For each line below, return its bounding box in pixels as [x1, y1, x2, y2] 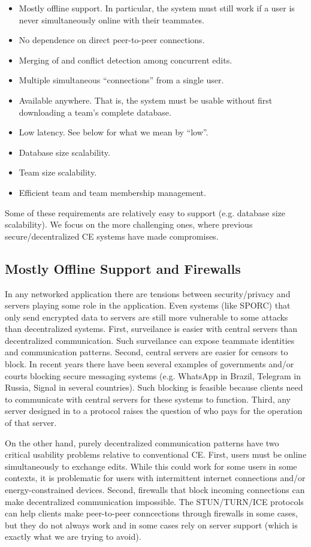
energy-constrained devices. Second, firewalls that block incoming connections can [5, 483, 305, 496]
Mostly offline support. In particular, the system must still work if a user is [19, 2, 295, 14]
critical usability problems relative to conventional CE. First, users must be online [5, 448, 307, 461]
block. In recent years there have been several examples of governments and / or [5, 358, 294, 370]
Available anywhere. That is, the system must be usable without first [19, 93, 273, 106]
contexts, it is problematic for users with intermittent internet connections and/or [5, 472, 306, 484]
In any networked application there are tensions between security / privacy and [5, 287, 291, 300]
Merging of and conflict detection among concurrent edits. [19, 53, 233, 66]
